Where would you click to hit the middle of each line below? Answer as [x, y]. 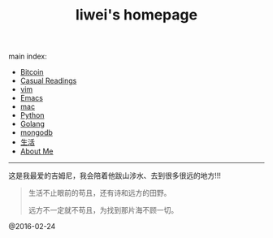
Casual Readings [48, 81]
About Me [37, 151]
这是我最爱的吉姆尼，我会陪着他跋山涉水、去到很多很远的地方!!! [115, 175]
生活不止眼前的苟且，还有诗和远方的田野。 [100, 193]
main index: [28, 56]
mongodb [36, 132]
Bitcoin [32, 72]
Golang [32, 124]
